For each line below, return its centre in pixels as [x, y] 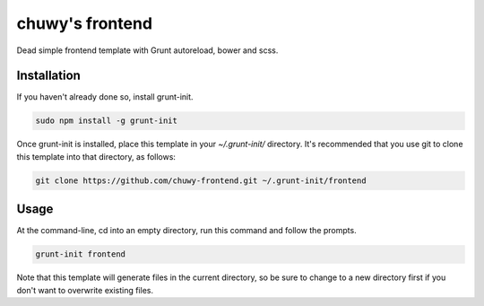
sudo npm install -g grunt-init [107, 121]
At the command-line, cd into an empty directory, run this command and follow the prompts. [187, 231]
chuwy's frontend [84, 23]
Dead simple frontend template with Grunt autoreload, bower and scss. [147, 50]
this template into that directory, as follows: [96, 156]
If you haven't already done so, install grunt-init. [105, 97]
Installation [48, 76]
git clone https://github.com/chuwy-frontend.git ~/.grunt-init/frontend [201, 180]
